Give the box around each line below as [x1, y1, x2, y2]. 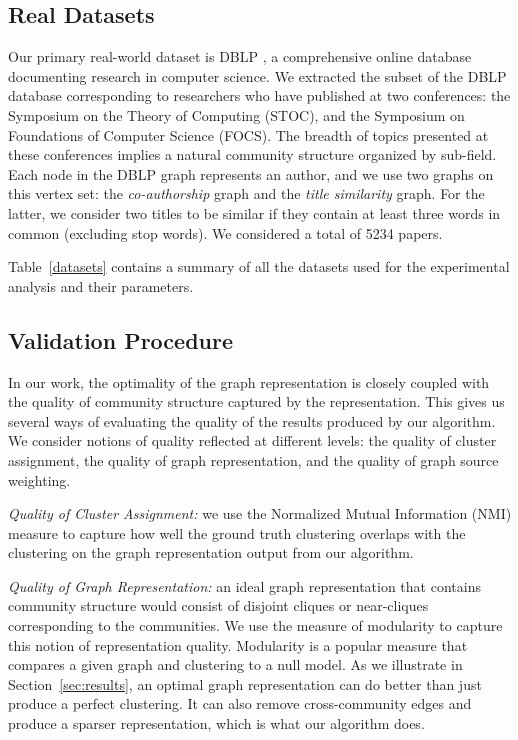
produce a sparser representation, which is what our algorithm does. [8, 713, 425, 734]
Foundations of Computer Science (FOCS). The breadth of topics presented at [8, 124, 489, 145]
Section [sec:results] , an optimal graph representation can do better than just [8, 673, 482, 694]
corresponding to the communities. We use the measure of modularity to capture [8, 615, 503, 636]
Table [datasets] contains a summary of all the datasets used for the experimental [8, 256, 510, 277]
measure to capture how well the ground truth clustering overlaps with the [8, 522, 466, 543]
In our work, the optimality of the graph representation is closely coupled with [8, 371, 490, 392]
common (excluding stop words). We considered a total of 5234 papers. [8, 222, 443, 243]
